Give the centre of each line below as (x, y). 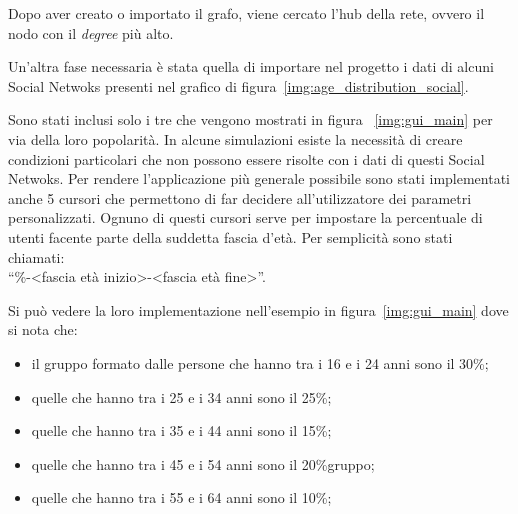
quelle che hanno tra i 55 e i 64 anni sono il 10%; (181, 497)
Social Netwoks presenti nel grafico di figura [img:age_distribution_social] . (238, 85)
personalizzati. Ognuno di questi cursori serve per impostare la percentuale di (245, 217)
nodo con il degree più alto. (91, 32)
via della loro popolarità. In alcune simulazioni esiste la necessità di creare (235, 138)
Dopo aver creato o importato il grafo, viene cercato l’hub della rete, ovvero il (246, 13)
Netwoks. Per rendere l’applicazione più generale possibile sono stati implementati (259, 178)
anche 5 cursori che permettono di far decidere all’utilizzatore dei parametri (240, 197)
